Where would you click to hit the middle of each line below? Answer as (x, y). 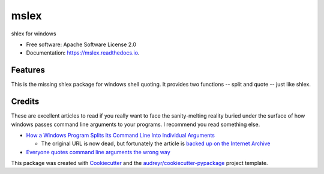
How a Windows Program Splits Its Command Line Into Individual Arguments (121, 135)
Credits (25, 102)
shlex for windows (34, 34)
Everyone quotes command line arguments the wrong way (98, 152)
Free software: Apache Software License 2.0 (81, 44)
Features (28, 70)
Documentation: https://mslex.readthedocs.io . (83, 53)
